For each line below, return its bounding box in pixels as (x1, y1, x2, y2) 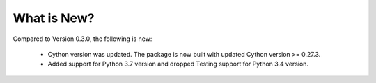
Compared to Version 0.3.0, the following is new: (13, 35, 152, 43)
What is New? (13, 10, 95, 26)
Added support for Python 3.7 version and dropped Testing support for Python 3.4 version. (47, 59, 309, 68)
